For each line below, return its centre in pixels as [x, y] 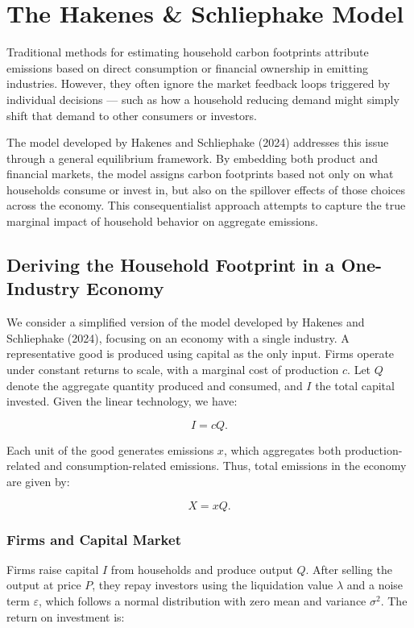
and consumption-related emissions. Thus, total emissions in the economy [225, 466]
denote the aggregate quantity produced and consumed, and [155, 385]
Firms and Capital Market [94, 539]
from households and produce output [202, 569]
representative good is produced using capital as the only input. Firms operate [201, 354]
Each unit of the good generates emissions [110, 449]
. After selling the [349, 569]
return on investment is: [66, 616]
